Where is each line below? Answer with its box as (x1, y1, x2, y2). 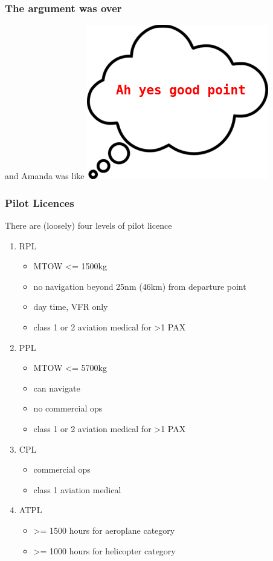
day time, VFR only (33, 300, 108, 313)
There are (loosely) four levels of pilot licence (5, 219, 172, 232)
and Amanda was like (5, 169, 85, 182)
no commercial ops (33, 402, 103, 415)
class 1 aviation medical (33, 483, 121, 496)
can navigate (33, 381, 80, 394)
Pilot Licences (5, 195, 74, 210)
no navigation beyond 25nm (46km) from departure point (33, 280, 246, 292)
